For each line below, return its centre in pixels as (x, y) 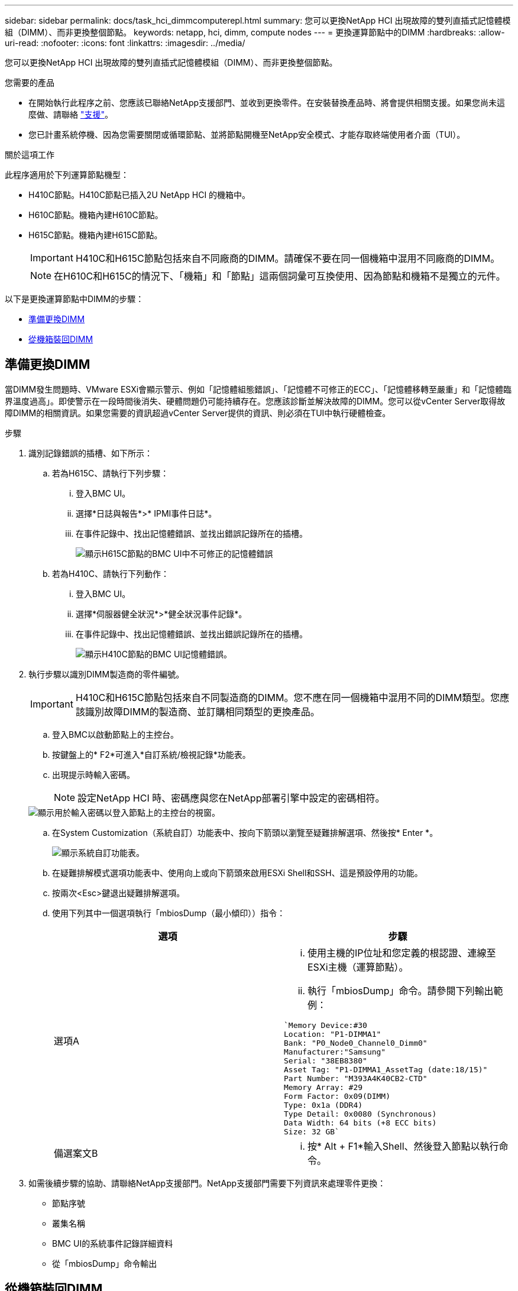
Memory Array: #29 (323, 1087)
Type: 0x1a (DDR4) (323, 1105)
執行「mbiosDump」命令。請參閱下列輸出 (401, 990)
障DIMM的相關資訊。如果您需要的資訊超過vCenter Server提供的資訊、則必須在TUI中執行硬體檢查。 (198, 413)
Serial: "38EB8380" (326, 1060)
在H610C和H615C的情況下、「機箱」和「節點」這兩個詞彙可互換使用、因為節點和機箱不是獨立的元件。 (280, 276)
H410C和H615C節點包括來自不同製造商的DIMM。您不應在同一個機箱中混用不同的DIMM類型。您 (288, 697)
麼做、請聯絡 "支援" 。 (71, 114)
